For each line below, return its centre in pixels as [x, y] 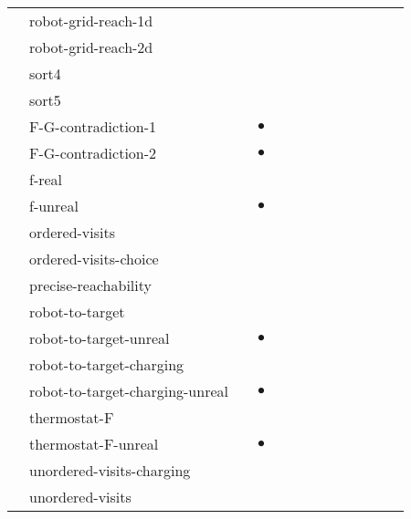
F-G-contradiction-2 [93, 153]
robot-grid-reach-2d [91, 47]
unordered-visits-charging [110, 470]
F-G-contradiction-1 [93, 126]
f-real [46, 179]
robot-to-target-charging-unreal [129, 391]
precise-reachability [90, 285]
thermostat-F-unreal [94, 444]
